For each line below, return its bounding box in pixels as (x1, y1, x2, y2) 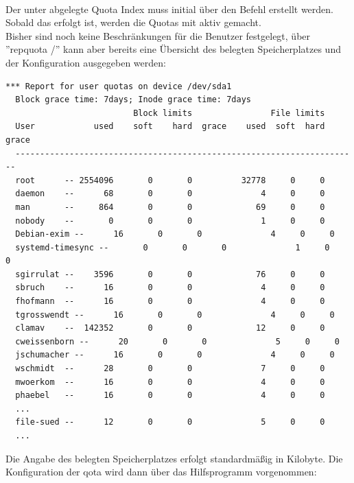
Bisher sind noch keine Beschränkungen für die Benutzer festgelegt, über (5, 28, 311, 43)
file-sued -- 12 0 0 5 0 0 (15, 417, 325, 427)
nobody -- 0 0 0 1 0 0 (15, 215, 325, 226)
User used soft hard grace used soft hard (15, 121, 325, 132)
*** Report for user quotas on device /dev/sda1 (5, 81, 232, 91)
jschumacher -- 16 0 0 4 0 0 (15, 350, 335, 360)
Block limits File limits (133, 108, 325, 118)
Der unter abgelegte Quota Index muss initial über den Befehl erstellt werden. (5, 1, 333, 16)
